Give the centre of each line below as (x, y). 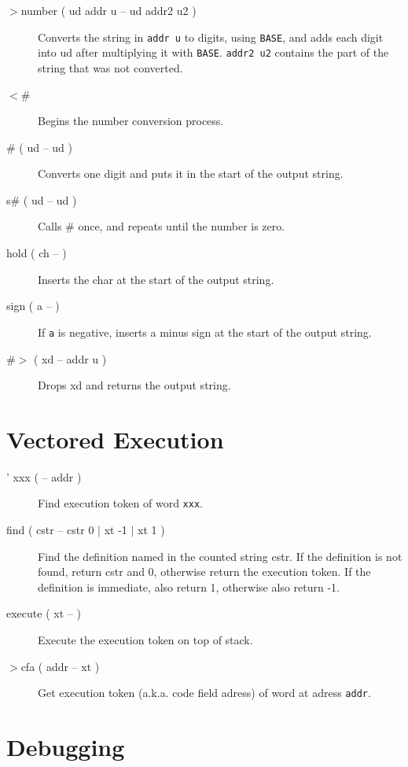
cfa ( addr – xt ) (60, 666)
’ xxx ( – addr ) (44, 476)
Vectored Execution (115, 439)
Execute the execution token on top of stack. (145, 640)
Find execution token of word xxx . (120, 503)
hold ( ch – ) (37, 253)
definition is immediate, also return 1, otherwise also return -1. (189, 586)
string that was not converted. (110, 67)
